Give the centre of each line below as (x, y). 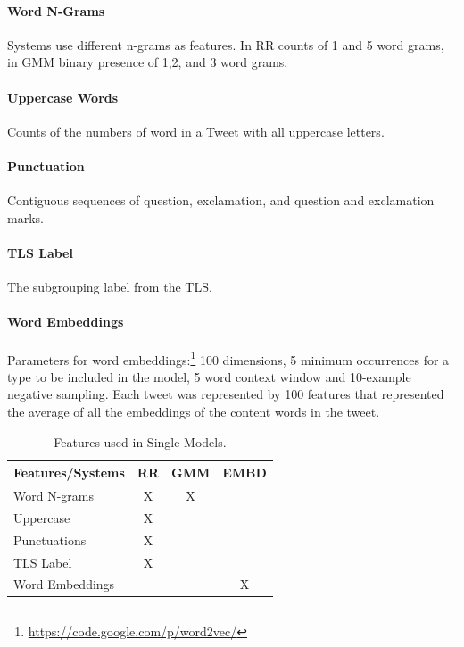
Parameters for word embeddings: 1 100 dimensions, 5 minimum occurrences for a (228, 358)
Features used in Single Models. (140, 441)
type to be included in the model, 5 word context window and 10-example (209, 376)
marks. (25, 217)
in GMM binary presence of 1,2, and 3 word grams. (148, 62)
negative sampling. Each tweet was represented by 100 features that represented (226, 394)
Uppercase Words (63, 97)
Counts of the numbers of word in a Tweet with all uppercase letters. (196, 131)
